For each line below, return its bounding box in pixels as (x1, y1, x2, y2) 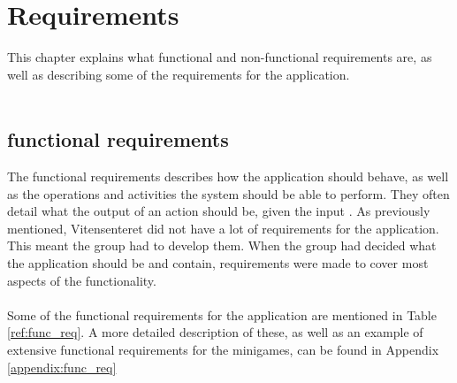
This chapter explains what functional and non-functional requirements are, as (7, 48, 432, 66)
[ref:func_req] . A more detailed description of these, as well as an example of (7, 323, 423, 341)
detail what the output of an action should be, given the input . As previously (7, 202, 430, 220)
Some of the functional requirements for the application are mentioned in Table (7, 305, 437, 324)
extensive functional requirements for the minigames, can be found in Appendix (7, 341, 439, 359)
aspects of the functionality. (7, 271, 156, 289)
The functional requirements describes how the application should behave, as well (7, 167, 449, 186)
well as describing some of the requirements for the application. (7, 65, 350, 83)
